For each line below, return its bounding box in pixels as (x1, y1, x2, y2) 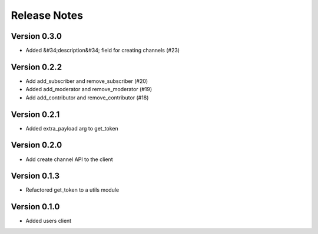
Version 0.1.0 (11, 202, 60, 212)
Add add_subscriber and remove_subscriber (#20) (25, 77, 148, 85)
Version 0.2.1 (11, 109, 60, 119)
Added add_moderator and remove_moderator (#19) (25, 86, 153, 93)
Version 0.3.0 (11, 31, 62, 41)
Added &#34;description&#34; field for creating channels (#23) (25, 47, 180, 54)
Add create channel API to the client (25, 156, 113, 163)
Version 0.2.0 (11, 140, 62, 150)
